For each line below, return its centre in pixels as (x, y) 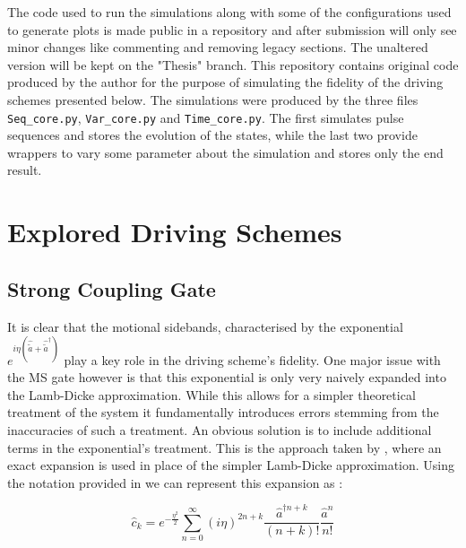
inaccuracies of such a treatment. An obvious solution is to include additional (220, 430)
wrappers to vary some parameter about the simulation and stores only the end (225, 152)
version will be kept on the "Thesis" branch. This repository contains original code (233, 64)
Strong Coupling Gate (112, 288)
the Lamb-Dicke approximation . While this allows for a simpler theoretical (211, 394)
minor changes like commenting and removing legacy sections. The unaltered (218, 47)
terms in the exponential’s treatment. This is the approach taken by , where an (224, 447)
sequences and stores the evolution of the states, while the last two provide (212, 135)
